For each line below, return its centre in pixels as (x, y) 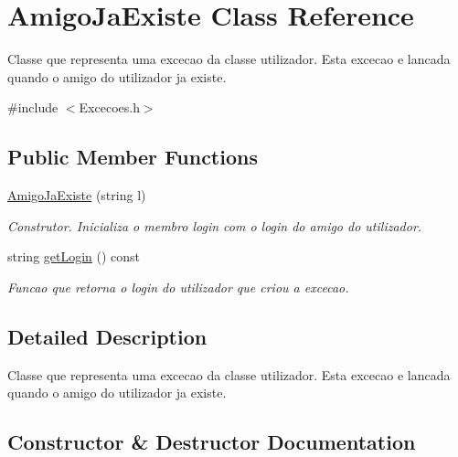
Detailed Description (107, 336)
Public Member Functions (133, 157)
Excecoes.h (109, 107)
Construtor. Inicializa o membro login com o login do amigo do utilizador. (215, 225)
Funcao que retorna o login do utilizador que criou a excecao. (178, 287)
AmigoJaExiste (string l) (77, 195)
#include (33, 107)
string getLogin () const (74, 256)
